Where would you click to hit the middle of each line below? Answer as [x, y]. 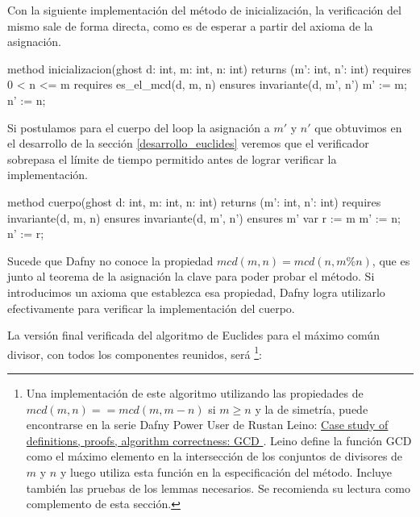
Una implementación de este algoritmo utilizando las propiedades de [195, 392]
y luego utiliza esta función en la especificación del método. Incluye [226, 471]
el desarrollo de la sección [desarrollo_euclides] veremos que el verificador [188, 143]
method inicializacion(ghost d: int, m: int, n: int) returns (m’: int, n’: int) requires [209, 68]
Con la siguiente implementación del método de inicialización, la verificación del [204, 10]
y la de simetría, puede [312, 409]
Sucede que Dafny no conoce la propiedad [110, 260]
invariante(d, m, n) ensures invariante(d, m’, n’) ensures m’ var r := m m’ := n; [204, 217]
